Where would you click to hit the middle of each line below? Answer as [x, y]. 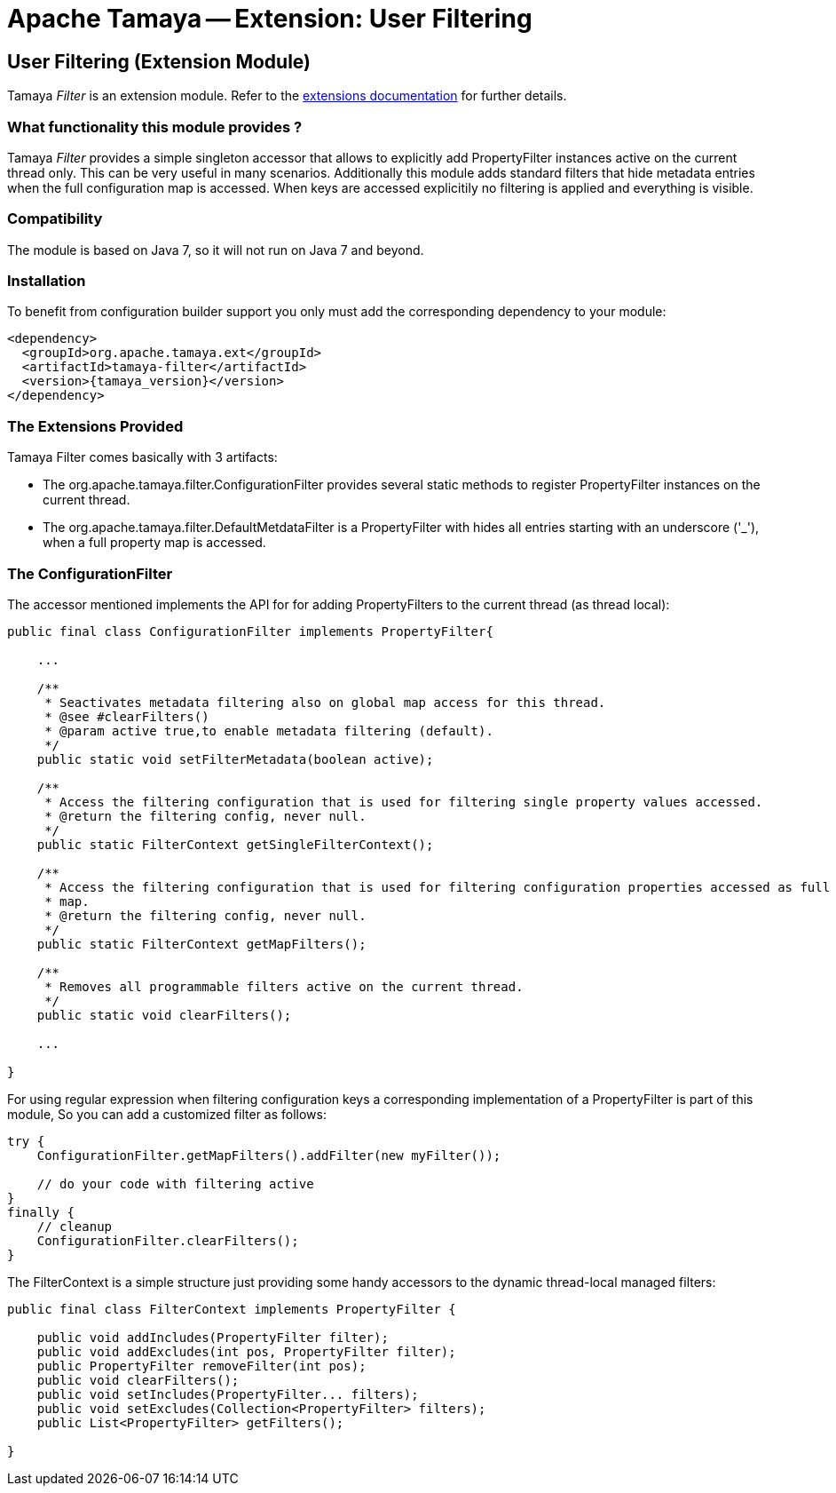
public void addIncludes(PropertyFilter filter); [213, 1337]
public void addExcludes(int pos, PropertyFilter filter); [246, 1351]
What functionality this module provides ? [155, 127]
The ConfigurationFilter [90, 573]
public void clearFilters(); [138, 1380]
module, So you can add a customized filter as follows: [167, 1114]
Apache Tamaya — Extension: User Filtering [270, 19]
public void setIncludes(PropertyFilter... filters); [228, 1394]
